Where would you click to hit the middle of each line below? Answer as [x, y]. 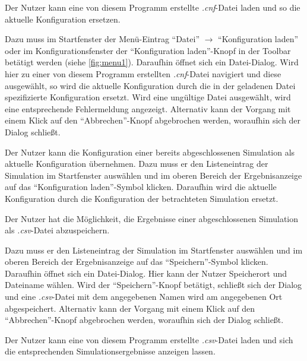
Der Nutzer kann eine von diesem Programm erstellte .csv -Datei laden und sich [149, 339]
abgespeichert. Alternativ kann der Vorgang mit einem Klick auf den [130, 308]
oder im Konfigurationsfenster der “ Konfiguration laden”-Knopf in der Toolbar [148, 50]
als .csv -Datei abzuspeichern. [57, 230]
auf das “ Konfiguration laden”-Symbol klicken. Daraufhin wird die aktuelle [141, 187]
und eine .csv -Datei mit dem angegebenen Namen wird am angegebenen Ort [144, 297]
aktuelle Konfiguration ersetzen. [63, 19]
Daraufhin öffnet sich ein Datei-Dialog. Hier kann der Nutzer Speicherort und [146, 273]
